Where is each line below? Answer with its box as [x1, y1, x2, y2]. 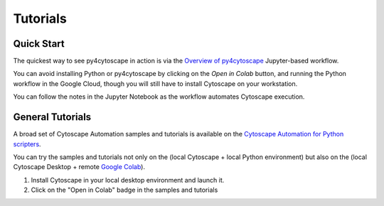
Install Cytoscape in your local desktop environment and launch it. [31, 175, 225, 184]
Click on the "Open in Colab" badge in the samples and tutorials [31, 185, 218, 195]
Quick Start [13, 38, 65, 50]
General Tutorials [13, 111, 92, 124]
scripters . [13, 139, 42, 148]
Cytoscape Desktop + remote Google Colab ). [13, 163, 146, 171]
